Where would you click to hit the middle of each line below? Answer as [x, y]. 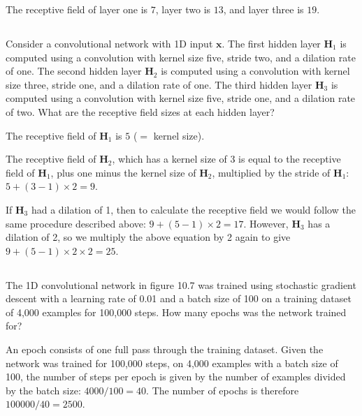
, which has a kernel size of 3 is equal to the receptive [226, 159]
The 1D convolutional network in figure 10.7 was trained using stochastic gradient [181, 284]
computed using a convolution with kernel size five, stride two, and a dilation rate [181, 57]
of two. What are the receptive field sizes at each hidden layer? [140, 111]
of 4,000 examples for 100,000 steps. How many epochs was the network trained [176, 312]
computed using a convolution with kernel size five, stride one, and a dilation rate [181, 98]
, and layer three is [263, 9]
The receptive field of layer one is [77, 9]
